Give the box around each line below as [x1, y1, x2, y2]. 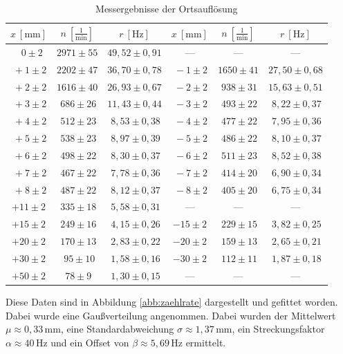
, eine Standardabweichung [60, 322, 174, 336]
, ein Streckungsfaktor [232, 322, 325, 336]
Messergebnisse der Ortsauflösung [95, 1, 238, 15]
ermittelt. [185, 335, 226, 349]
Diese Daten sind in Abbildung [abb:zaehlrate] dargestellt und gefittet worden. [6, 294, 338, 308]
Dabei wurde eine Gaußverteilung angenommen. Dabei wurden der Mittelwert [6, 308, 336, 322]
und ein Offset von [50, 335, 129, 349]
